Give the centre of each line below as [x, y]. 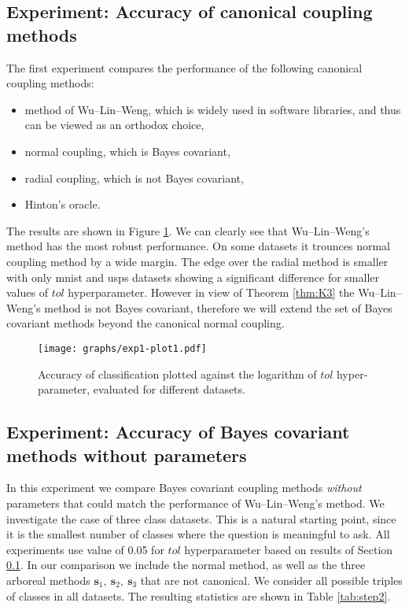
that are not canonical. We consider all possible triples [271, 580]
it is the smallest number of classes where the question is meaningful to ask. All [198, 534]
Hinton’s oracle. [63, 204]
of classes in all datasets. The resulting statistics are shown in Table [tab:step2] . [199, 595]
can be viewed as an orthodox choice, [114, 125]
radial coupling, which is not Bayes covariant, [134, 177]
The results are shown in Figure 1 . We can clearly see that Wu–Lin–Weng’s [188, 230]
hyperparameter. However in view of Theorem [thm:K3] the [211, 292]
